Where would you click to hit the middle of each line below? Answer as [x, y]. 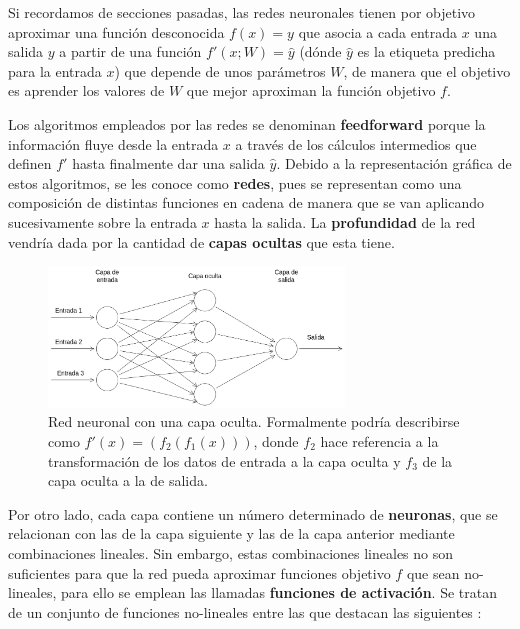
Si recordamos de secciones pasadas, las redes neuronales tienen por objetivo [242, 12]
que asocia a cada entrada [378, 31]
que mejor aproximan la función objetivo [311, 90]
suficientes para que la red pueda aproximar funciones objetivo [199, 572]
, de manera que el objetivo [427, 70]
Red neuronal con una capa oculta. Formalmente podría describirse [254, 421]
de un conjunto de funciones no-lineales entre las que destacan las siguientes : [245, 611]
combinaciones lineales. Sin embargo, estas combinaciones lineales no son [231, 553]
